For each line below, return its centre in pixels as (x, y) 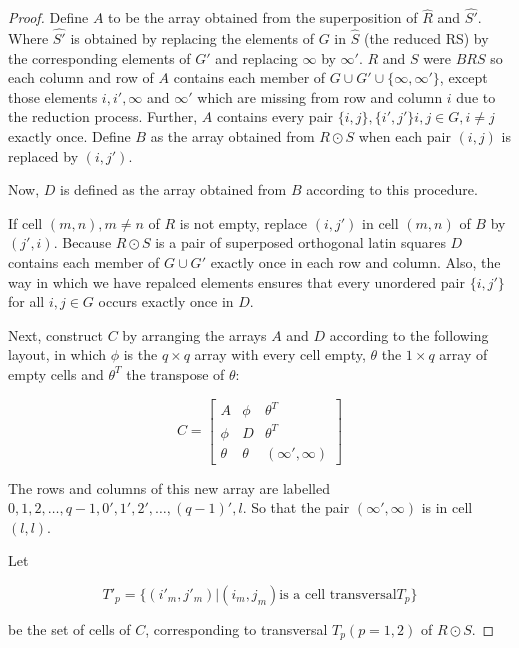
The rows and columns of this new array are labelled (169, 487)
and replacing (256, 57)
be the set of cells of (69, 629)
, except (463, 77)
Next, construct (56, 334)
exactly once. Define (69, 136)
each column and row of (81, 77)
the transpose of (175, 373)
